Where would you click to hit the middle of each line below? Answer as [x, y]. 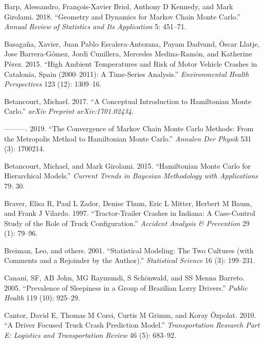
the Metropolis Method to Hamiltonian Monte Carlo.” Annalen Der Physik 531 [128, 138]
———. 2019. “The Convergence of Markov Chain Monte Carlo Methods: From [129, 128]
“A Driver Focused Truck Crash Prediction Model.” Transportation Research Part [132, 325]
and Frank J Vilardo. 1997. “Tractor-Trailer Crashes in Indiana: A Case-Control [130, 213]
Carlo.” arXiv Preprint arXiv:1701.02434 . [69, 111]
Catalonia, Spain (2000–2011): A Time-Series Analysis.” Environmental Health [127, 74]
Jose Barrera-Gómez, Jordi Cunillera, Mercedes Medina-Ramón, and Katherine [128, 54]
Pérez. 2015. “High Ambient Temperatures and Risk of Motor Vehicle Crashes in [131, 63]
